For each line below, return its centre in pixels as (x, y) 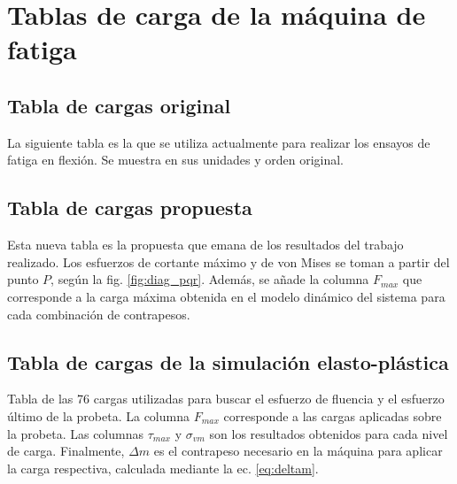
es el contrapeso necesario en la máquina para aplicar (298, 451)
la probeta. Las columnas (75, 433)
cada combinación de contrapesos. (99, 314)
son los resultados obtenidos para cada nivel (329, 433)
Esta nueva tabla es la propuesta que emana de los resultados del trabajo (205, 245)
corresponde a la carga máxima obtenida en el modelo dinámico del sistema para (226, 296)
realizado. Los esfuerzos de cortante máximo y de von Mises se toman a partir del (228, 261)
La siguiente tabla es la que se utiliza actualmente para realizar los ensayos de (219, 142)
